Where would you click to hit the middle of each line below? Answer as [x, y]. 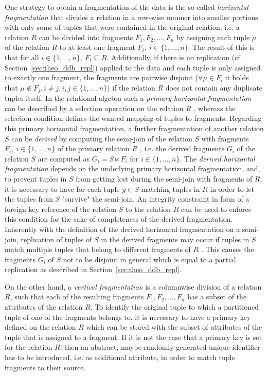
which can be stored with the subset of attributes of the [174, 327]
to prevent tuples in [36, 178]
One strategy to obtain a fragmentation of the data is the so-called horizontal [127, 7]
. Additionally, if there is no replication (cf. [174, 57]
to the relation [148, 209]
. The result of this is [221, 47]
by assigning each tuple [213, 37]
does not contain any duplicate [214, 87]
